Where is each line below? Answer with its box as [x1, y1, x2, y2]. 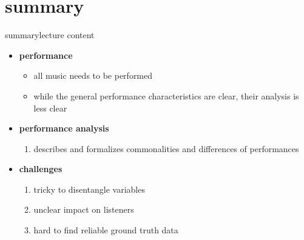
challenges [19, 162, 62, 175]
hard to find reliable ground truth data [33, 224, 178, 236]
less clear [33, 101, 67, 114]
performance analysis [19, 122, 109, 135]
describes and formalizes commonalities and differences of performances [33, 142, 299, 155]
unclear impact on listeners [33, 203, 134, 216]
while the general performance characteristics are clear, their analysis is [33, 89, 299, 102]
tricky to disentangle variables [33, 182, 145, 195]
